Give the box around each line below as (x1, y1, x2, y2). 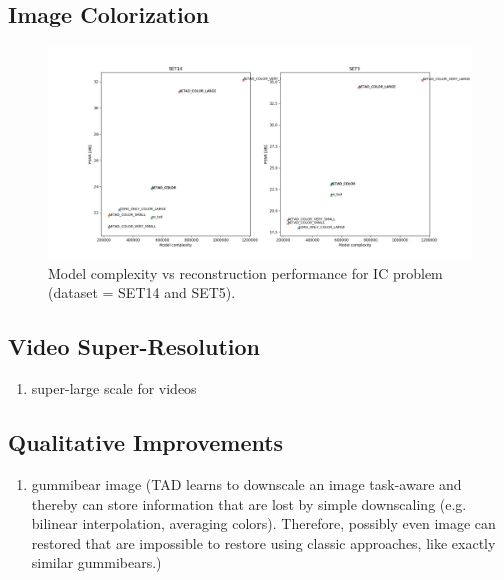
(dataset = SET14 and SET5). (48, 282, 236, 303)
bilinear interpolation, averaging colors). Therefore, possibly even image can (31, 513, 496, 534)
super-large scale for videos (31, 378, 197, 399)
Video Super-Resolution (8, 331, 261, 362)
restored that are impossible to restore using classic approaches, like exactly (31, 532, 496, 553)
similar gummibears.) (31, 552, 162, 573)
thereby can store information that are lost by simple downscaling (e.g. (31, 493, 467, 514)
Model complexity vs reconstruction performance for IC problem (48, 262, 443, 283)
